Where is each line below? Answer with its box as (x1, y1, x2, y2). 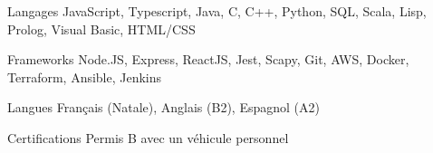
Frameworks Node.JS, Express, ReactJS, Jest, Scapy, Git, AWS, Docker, (7, 50, 409, 69)
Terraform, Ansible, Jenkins (7, 67, 162, 86)
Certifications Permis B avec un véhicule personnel (7, 128, 289, 147)
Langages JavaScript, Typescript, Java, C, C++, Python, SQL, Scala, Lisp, (7, 2, 427, 20)
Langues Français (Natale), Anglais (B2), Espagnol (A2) (7, 98, 320, 117)
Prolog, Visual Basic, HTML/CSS (7, 19, 196, 38)
